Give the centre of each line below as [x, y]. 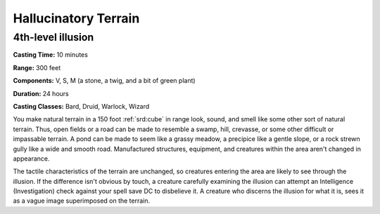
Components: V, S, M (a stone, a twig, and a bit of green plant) [104, 81]
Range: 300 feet [37, 67]
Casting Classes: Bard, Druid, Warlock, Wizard [81, 106]
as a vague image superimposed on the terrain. [82, 201]
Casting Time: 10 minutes [50, 55]
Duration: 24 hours [41, 93]
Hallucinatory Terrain [76, 18]
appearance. [31, 159]
